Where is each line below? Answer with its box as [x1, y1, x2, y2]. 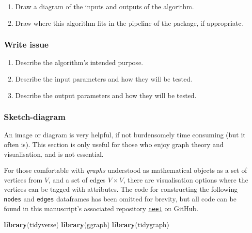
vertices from [4, 174, 43, 184]
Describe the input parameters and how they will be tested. [15, 74, 192, 83]
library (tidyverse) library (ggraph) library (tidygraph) [4, 219, 170, 230]
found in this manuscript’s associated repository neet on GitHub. [4, 203, 199, 213]
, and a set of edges [48, 174, 106, 184]
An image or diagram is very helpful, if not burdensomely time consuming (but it [4, 130, 246, 140]
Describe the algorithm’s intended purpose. [15, 57, 143, 67]
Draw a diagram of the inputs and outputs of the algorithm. [15, 1, 194, 11]
